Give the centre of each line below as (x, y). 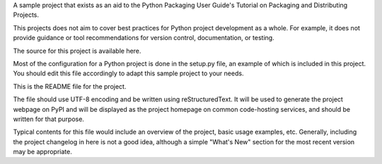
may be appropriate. (42, 152)
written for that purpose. (49, 119)
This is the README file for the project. (70, 86)
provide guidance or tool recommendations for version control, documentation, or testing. (144, 38)
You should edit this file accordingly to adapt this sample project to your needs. (128, 73)
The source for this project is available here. (77, 51)
